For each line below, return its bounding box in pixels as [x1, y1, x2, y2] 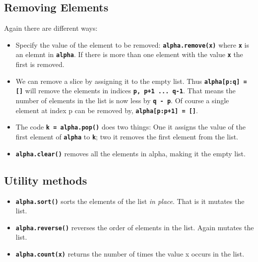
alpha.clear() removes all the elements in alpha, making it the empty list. [15, 148, 246, 158]
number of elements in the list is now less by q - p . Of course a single [15, 95, 229, 106]
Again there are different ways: [4, 23, 98, 33]
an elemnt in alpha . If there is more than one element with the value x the [15, 49, 243, 60]
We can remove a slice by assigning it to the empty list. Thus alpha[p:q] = [15, 75, 247, 86]
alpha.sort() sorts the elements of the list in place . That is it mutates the [15, 196, 245, 206]
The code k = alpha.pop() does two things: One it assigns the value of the [15, 122, 246, 132]
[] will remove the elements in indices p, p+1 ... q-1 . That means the [15, 85, 236, 96]
